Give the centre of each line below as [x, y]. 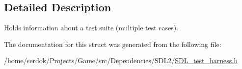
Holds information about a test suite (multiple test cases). [91, 28]
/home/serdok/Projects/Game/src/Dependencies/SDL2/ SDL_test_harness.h [121, 60]
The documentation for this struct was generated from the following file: [113, 44]
